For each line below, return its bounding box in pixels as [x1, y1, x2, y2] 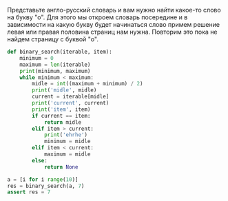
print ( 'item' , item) [32, 106, 91, 113]
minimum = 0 [19, 54, 54, 61]
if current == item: [32, 112, 91, 119]
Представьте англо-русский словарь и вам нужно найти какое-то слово [7, 6, 222, 14]
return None [43, 163, 79, 171]
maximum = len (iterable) [19, 61, 91, 68]
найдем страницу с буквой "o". [7, 35, 99, 43]
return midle [43, 118, 81, 126]
